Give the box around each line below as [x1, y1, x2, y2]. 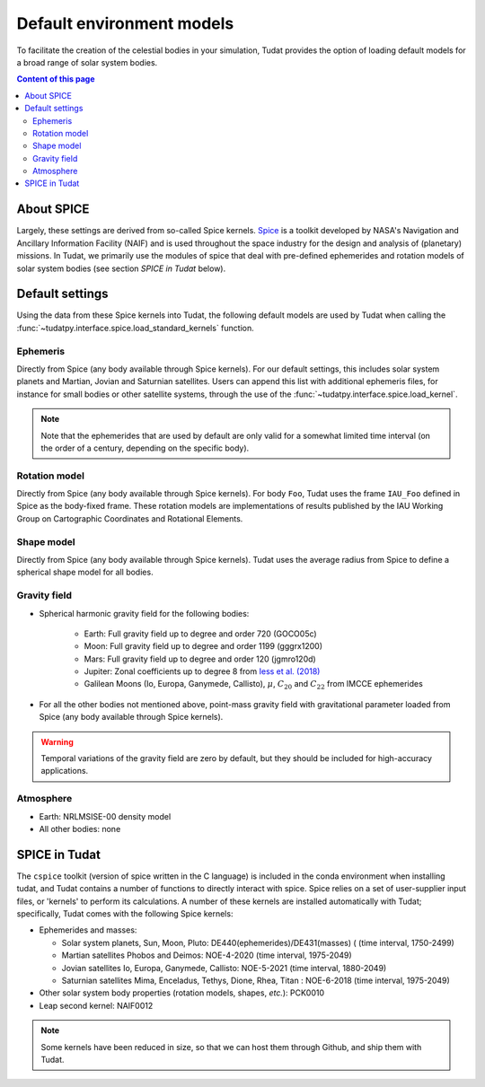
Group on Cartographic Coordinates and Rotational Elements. [16, 513, 243, 524]
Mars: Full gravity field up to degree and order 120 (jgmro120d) [84, 653, 316, 664]
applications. [40, 766, 89, 776]
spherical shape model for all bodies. [16, 566, 154, 578]
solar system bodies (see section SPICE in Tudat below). [16, 263, 226, 274]
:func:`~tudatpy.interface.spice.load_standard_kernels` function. [16, 322, 255, 333]
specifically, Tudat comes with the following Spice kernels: [16, 908, 234, 919]
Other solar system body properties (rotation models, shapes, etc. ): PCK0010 [39, 987, 325, 998]
